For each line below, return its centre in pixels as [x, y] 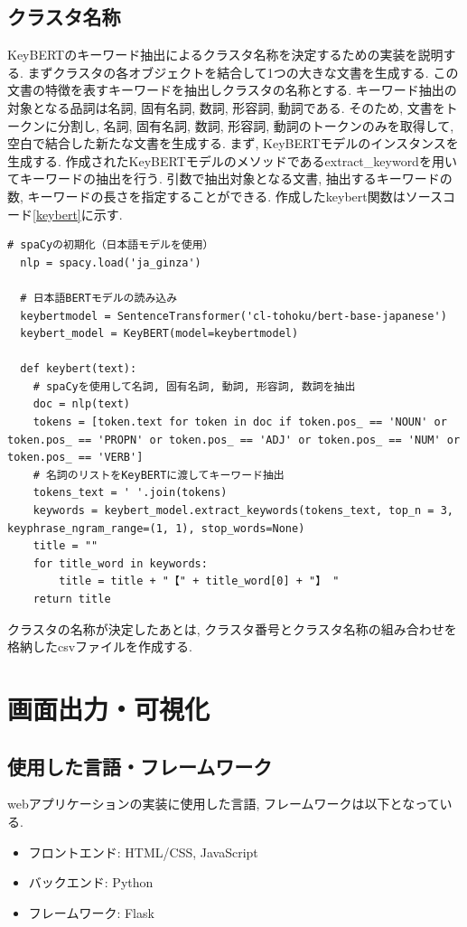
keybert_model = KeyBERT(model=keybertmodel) [159, 334]
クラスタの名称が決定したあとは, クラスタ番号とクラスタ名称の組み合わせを [232, 628]
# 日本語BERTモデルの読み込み [99, 298]
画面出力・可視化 [109, 708]
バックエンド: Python [91, 882]
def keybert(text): [79, 369]
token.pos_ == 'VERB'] [75, 458]
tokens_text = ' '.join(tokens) [130, 493]
